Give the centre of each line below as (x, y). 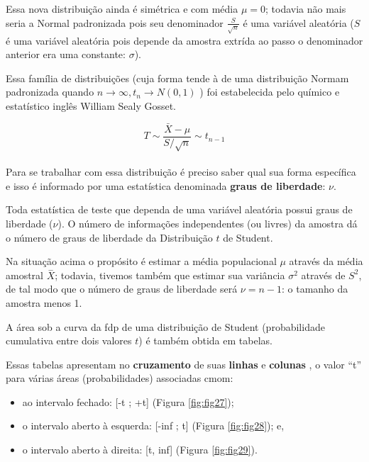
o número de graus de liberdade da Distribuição (109, 237)
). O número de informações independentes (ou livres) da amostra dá (208, 223)
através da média (326, 261)
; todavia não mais (305, 9)
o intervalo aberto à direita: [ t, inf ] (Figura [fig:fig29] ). (140, 450)
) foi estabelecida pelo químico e (270, 92)
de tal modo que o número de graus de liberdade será (122, 289)
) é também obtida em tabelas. (205, 340)
